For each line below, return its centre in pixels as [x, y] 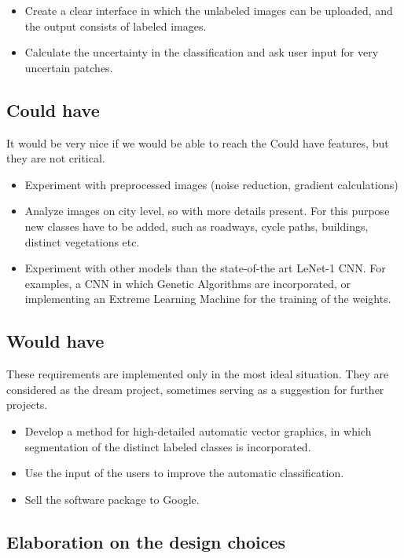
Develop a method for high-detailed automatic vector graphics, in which [198, 430]
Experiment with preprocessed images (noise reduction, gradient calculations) [211, 184]
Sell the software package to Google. [112, 499]
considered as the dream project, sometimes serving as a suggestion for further [195, 389]
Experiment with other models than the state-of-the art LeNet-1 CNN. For [205, 268]
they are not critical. [56, 158]
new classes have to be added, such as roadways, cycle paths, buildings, [196, 226]
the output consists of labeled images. [116, 26]
